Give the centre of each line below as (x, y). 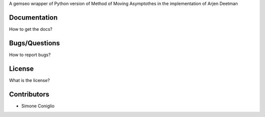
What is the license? (29, 80)
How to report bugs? (30, 55)
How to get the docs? (31, 29)
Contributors (29, 94)
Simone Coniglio (38, 106)
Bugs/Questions (34, 43)
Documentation (33, 17)
